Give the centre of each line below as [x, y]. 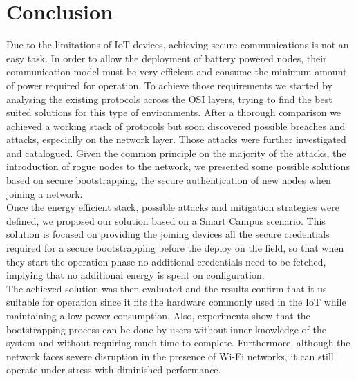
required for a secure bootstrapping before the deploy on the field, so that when [175, 248]
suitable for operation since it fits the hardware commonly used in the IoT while [176, 302]
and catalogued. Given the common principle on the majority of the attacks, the [176, 152]
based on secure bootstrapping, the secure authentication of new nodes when [169, 180]
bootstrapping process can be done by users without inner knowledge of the [166, 329]
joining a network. [45, 193]
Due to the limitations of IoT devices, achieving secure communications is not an [178, 45]
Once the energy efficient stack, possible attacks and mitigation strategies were [173, 207]
